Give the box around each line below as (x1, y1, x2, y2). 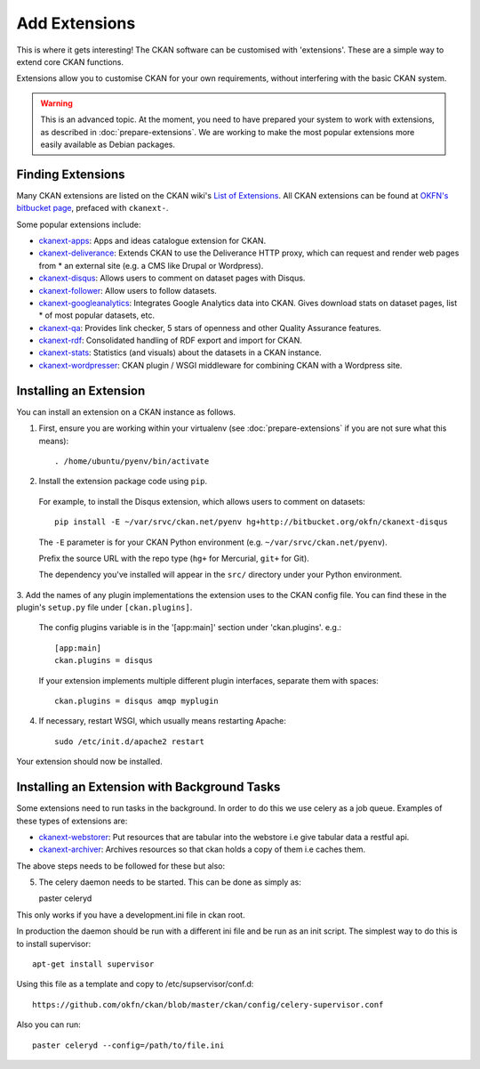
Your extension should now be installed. (16, 757, 164, 767)
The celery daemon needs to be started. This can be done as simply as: (38, 877, 301, 887)
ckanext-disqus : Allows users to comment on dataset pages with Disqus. (38, 272, 306, 284)
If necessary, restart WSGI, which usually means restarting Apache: (38, 716, 286, 726)
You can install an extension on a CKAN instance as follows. (16, 406, 236, 417)
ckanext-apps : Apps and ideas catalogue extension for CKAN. (38, 235, 267, 246)
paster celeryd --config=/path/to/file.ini (32, 1040, 225, 1050)
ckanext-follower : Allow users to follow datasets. (38, 285, 218, 296)
